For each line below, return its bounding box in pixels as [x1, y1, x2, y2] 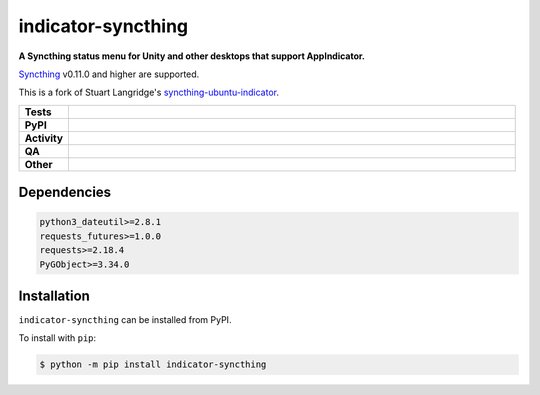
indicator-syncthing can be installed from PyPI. [18, 314, 232, 325]
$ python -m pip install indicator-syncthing [39, 359, 267, 370]
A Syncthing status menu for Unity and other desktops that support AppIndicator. [18, 50, 365, 62]
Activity [24, 131, 64, 145]
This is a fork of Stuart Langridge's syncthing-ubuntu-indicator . [18, 86, 280, 99]
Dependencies [18, 184, 112, 201]
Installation [18, 287, 90, 304]
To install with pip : [18, 332, 97, 344]
